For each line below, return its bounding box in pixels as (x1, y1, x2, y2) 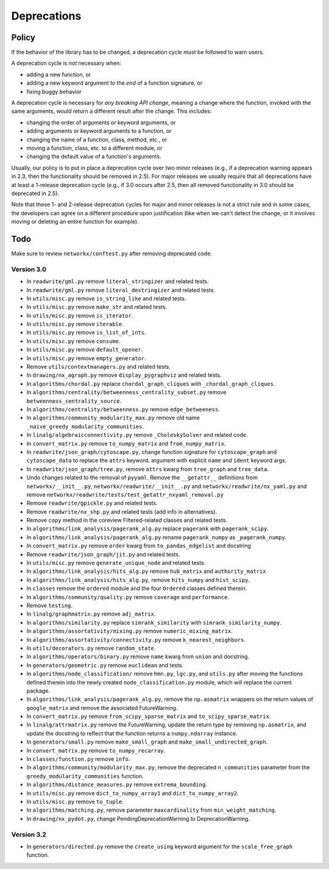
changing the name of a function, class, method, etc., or (26, 136, 168, 143)
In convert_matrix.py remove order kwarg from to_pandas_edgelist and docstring (26, 542, 251, 550)
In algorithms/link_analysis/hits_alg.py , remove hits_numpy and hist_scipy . (26, 576, 250, 583)
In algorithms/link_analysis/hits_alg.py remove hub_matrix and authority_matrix (26, 567, 266, 575)
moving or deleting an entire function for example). (11, 218, 140, 225)
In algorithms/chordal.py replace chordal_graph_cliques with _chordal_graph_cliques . (26, 380, 275, 387)
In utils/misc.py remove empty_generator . (26, 354, 146, 362)
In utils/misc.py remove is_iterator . (26, 311, 133, 319)
